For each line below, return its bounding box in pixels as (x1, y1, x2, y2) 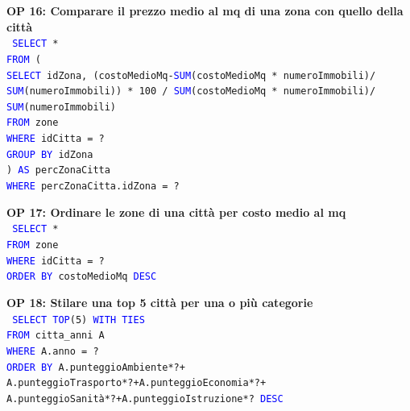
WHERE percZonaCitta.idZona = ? (6, 181, 180, 193)
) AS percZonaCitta (6, 164, 110, 176)
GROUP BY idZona (6, 148, 93, 160)
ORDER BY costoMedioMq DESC (6, 271, 157, 283)
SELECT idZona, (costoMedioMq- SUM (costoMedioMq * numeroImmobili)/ (6, 69, 376, 81)
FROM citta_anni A (6, 330, 105, 342)
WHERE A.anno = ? (6, 345, 99, 357)
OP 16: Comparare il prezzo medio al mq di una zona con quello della (6, 2, 404, 19)
